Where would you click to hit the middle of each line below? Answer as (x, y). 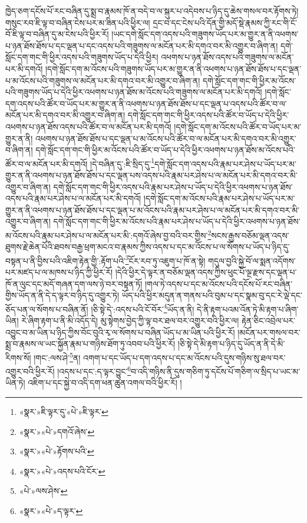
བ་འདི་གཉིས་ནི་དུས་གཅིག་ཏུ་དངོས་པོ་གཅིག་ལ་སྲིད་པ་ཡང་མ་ (216, 371)
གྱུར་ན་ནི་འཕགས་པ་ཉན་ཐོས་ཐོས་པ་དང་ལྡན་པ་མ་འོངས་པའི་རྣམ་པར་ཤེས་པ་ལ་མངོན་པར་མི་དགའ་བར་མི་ (152, 209)
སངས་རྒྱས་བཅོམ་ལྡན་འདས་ (250, 235)
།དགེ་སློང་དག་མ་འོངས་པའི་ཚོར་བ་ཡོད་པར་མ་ (238, 126)
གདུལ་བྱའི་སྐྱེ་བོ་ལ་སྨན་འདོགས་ (252, 260)
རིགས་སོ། (18, 357)
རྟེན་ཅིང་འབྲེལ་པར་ (269, 321)
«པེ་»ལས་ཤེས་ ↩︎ (43, 491)
